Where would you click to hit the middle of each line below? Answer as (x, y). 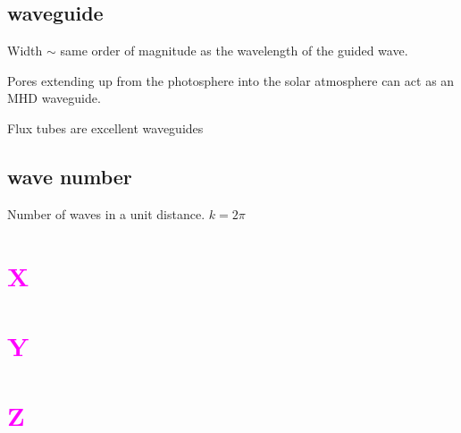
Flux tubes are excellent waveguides (105, 127)
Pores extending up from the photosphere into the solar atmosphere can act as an (231, 80)
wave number (70, 176)
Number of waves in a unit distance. (106, 213)
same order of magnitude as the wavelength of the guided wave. (234, 51)
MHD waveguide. (54, 98)
